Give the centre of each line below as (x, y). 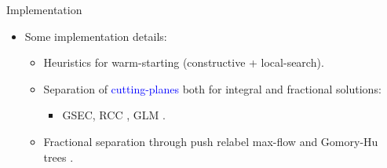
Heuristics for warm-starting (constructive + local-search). (184, 62)
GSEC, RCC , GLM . (114, 115)
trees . (58, 157)
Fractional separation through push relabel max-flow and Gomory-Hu (211, 141)
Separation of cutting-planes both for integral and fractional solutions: (212, 88)
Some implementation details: (96, 36)
